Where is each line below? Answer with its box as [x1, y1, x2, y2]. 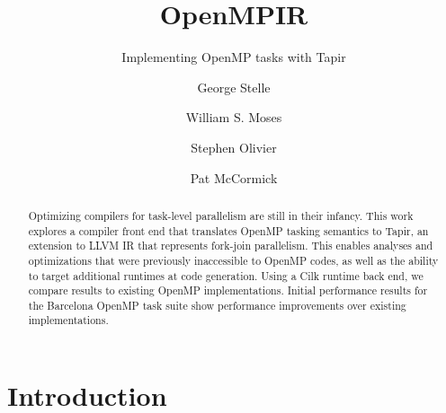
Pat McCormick [190, 168, 278, 187]
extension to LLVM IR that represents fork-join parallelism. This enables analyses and [28, 238, 433, 253]
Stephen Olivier [191, 137, 277, 156]
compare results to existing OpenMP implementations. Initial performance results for [28, 283, 428, 298]
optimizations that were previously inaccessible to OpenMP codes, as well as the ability [28, 252, 439, 268]
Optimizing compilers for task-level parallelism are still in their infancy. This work [28, 207, 414, 223]
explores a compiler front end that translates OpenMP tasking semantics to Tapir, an [28, 223, 429, 238]
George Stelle [197, 77, 271, 96]
